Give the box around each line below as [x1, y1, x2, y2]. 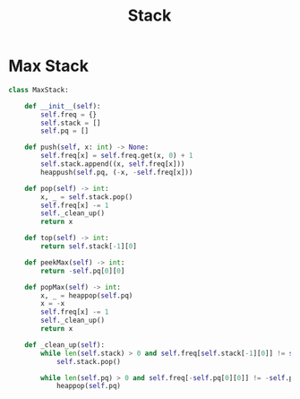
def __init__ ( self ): [24, 101, 101, 110]
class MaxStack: [8, 85, 69, 94]
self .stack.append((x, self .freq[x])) [40, 160, 185, 169]
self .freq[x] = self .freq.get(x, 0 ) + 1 [40, 152, 193, 160]
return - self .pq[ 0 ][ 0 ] [40, 266, 125, 275]
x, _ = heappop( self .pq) [40, 291, 133, 300]
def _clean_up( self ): [24, 340, 105, 350]
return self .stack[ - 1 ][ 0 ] [40, 242, 138, 251]
